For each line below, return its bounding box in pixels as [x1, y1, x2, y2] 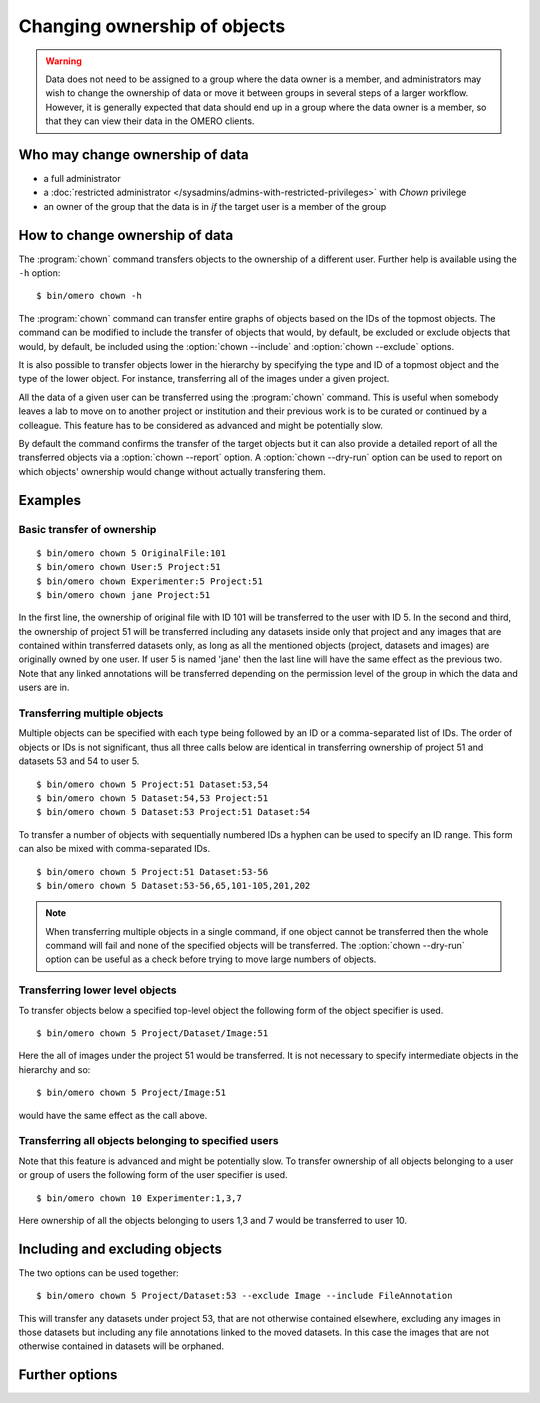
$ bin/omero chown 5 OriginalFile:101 [36, 547, 227, 559]
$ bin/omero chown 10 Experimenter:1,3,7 [36, 1192, 242, 1204]
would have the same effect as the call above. [18, 1109, 208, 1121]
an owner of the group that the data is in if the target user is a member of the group [43, 200, 387, 212]
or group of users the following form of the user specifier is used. [18, 1169, 289, 1181]
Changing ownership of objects [18, 15, 286, 37]
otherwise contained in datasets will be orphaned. [18, 1340, 225, 1352]
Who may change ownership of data [18, 146, 249, 163]
